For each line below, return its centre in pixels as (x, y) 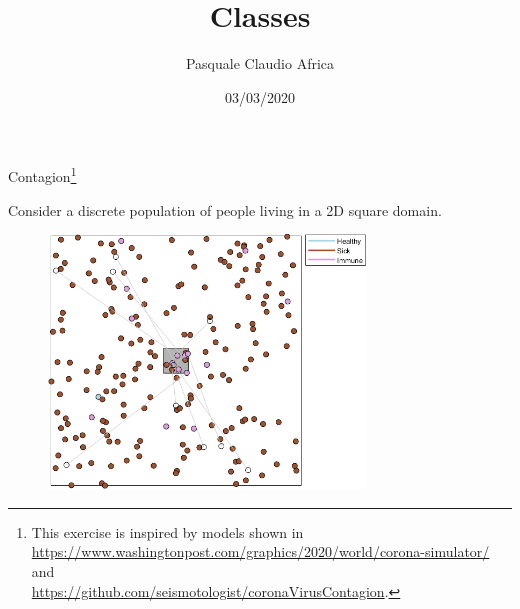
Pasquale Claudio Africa (260, 63)
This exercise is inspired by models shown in (167, 531)
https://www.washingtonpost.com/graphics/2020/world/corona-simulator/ (260, 551)
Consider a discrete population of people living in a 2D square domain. (225, 209)
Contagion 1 (42, 174)
